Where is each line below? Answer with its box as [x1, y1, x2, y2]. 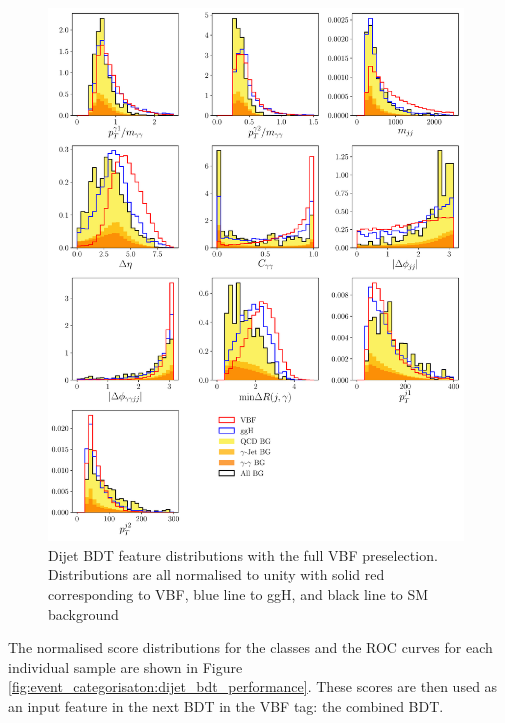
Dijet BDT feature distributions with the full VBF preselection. [48, 544, 438, 565]
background [48, 603, 119, 624]
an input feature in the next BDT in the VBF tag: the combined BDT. [8, 695, 444, 716]
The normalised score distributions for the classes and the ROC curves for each [8, 637, 493, 658]
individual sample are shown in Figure [8, 656, 243, 677]
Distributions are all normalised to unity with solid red [48, 564, 385, 585]
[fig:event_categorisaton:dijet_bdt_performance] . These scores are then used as [8, 676, 498, 697]
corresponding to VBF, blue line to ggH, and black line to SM [48, 583, 429, 604]
